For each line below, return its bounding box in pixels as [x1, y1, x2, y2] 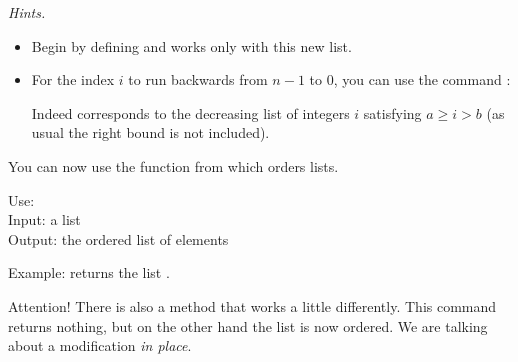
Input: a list [8, 209, 81, 230]
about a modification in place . [8, 335, 192, 356]
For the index [31, 69, 115, 90]
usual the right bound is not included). [31, 122, 270, 143]
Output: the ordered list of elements [8, 228, 229, 249]
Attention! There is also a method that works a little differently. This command [8, 295, 497, 316]
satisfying [363, 102, 422, 123]
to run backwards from [128, 69, 268, 90]
